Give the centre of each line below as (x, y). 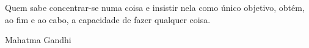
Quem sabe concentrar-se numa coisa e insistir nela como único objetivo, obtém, (155, 7)
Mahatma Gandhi (38, 40)
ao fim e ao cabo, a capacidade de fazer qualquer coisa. (108, 19)
